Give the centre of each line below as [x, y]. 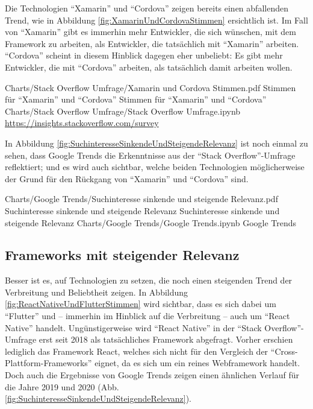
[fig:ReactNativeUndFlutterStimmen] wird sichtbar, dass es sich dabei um [141, 304]
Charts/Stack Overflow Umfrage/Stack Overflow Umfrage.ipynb [123, 111]
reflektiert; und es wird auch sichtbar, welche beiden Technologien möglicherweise [155, 167]
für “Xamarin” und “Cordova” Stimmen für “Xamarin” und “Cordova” [136, 99]
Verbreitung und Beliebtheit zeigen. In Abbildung [97, 292]
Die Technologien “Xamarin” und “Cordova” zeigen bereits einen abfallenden [147, 8]
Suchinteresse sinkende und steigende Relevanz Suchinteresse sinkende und [142, 210]
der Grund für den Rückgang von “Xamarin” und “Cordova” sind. [127, 178]
